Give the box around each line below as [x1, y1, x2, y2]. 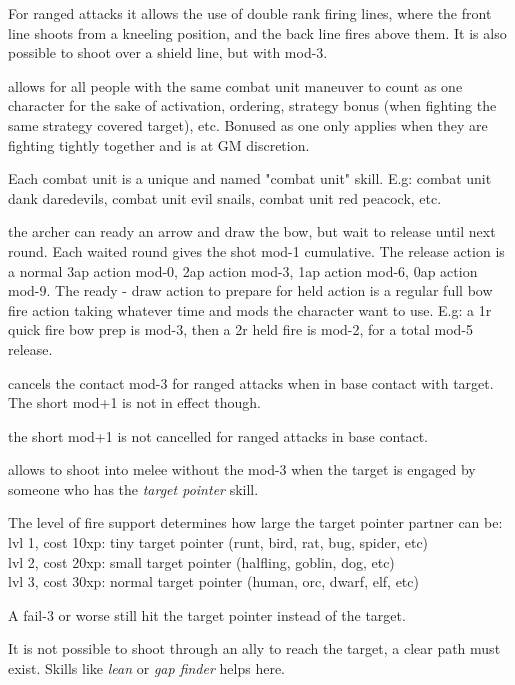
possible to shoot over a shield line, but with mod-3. [8, 42, 328, 63]
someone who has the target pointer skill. [8, 478, 259, 499]
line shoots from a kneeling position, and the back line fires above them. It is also [8, 22, 507, 43]
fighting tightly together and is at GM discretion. [8, 134, 310, 155]
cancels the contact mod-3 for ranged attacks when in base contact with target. [8, 372, 494, 393]
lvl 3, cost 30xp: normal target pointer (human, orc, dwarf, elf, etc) [8, 571, 419, 592]
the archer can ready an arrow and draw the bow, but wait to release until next [8, 221, 496, 242]
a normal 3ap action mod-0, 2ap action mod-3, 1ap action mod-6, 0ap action [8, 260, 478, 281]
